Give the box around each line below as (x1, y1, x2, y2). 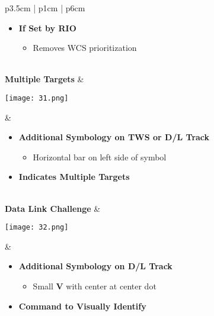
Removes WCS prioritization (33, 41, 137, 54)
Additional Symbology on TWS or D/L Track (18, 131, 210, 143)
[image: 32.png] (5, 223, 69, 232)
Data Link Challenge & (5, 202, 101, 214)
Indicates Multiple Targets (18, 170, 130, 183)
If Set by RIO (18, 21, 76, 34)
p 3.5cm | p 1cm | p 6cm (5, 2, 85, 14)
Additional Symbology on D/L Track (18, 260, 173, 272)
